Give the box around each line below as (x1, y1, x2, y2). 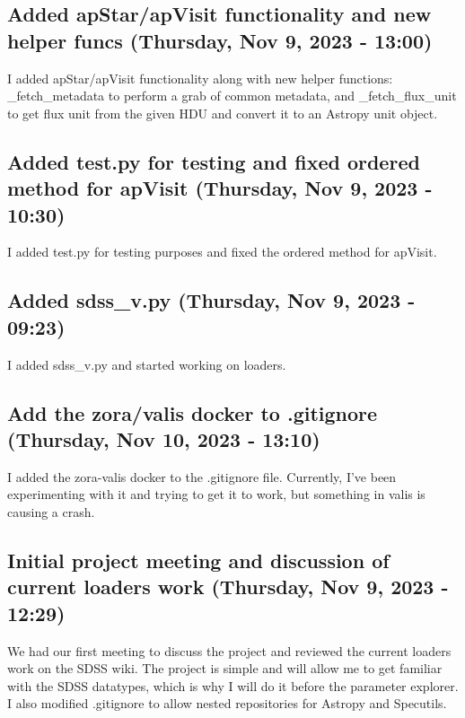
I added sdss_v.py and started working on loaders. (7, 355, 286, 373)
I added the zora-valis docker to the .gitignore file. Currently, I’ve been (7, 467, 397, 486)
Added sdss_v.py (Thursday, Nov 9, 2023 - (7, 286, 416, 314)
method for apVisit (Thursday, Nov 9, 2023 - (7, 174, 433, 202)
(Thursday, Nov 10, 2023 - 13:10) (7, 425, 320, 452)
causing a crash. (7, 502, 95, 521)
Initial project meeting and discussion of (7, 546, 390, 574)
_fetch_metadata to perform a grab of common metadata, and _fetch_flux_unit (7, 86, 457, 105)
